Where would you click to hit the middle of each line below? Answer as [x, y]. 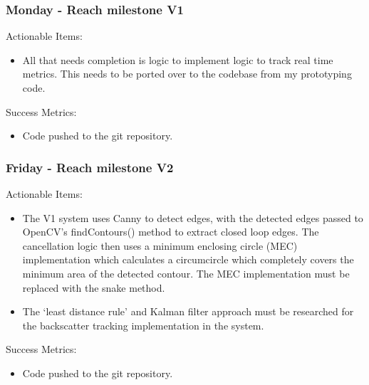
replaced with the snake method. [94, 287]
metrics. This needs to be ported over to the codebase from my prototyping [187, 74]
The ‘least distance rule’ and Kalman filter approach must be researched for [188, 311]
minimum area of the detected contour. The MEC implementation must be [186, 273]
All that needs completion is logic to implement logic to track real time [178, 59]
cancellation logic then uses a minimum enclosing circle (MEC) [160, 245]
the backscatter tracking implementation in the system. [143, 325]
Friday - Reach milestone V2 [90, 167]
